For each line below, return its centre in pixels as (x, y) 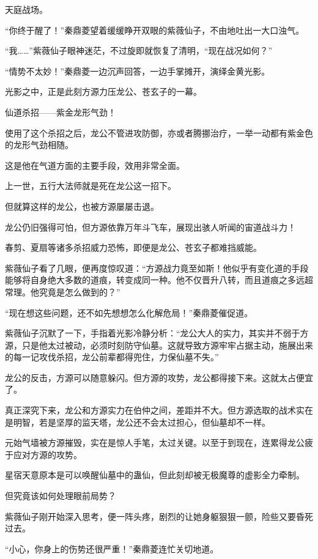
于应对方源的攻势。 (43, 454)
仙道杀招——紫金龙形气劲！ (61, 112)
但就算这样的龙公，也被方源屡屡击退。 (82, 206)
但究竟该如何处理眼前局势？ (61, 496)
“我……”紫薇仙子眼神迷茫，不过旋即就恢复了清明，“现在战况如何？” (139, 50)
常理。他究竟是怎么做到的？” (63, 291)
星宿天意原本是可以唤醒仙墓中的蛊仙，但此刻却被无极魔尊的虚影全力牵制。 (155, 475)
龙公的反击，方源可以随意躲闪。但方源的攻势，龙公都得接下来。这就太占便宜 (159, 377)
